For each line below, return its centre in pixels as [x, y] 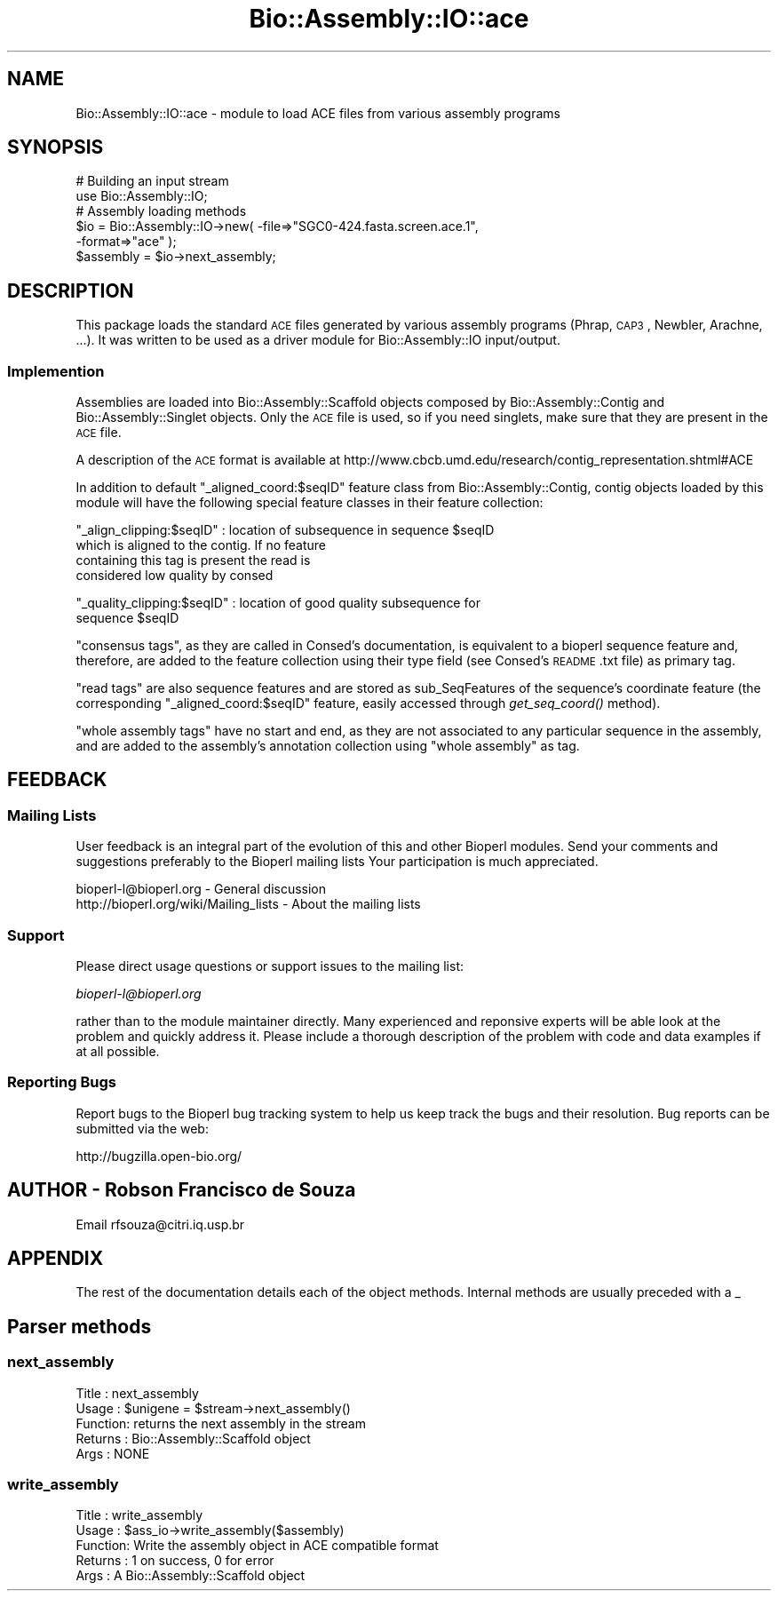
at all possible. [118, 1051]
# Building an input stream [152, 181]
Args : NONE [113, 1453]
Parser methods [79, 1326]
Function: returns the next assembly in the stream [221, 1423]
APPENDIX [56, 1259]
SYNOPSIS [56, 147]
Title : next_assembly [137, 1393]
